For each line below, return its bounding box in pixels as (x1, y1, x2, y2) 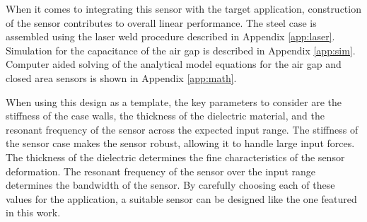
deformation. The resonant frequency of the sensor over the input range (6, 163, 315, 178)
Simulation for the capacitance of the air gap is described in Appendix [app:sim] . (6, 42, 356, 57)
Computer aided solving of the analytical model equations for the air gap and (6, 57, 342, 71)
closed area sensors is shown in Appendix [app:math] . (6, 70, 237, 85)
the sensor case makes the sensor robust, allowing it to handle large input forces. (6, 136, 355, 151)
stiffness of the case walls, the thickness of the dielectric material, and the (6, 108, 325, 123)
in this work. (6, 205, 61, 220)
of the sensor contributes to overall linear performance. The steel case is (6, 15, 317, 30)
